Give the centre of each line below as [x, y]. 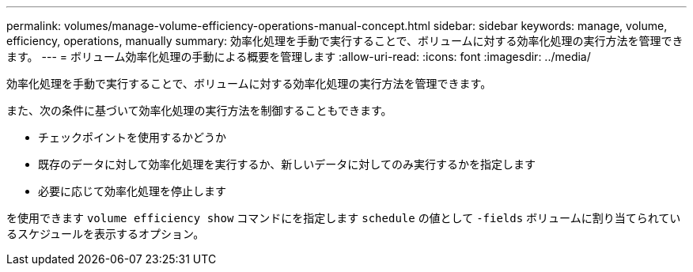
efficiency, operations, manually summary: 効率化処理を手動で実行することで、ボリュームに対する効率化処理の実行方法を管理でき [345, 41]
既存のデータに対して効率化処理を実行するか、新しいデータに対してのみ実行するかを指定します [287, 164]
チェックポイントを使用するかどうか [132, 137]
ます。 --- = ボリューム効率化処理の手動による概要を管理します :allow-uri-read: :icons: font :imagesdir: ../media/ [299, 57]
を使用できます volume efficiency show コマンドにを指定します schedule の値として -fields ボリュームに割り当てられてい [344, 218]
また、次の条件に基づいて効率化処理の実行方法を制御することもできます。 [199, 110]
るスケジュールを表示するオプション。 [106, 234]
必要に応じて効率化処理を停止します [132, 191]
